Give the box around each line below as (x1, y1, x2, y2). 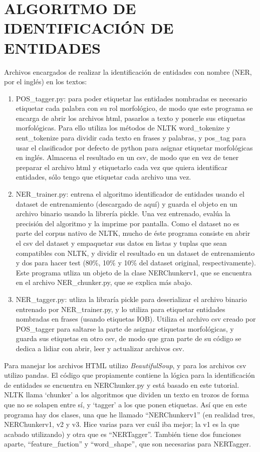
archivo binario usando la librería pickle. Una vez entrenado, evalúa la (16, 208, 230, 219)
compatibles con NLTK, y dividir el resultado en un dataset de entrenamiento (16, 247, 255, 258)
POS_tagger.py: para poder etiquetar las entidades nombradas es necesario (16, 93, 247, 103)
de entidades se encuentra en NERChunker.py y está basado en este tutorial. (4, 379, 239, 390)
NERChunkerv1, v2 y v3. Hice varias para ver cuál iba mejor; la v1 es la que (4, 419, 239, 429)
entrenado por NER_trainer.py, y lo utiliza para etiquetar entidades (16, 304, 225, 314)
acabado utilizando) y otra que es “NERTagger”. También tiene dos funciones (4, 428, 241, 439)
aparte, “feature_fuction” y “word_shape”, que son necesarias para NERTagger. (4, 438, 251, 449)
